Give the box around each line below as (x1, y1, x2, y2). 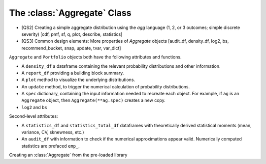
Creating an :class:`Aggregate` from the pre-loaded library (9, 152, 128, 158)
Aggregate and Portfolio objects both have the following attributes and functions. (9, 54, 182, 60)
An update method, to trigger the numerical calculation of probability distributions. (21, 83, 190, 89)
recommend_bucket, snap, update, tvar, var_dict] (21, 45, 121, 51)
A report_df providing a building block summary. (21, 70, 124, 76)
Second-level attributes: (9, 113, 58, 119)
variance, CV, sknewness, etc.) (21, 129, 84, 135)
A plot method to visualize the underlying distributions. (21, 77, 135, 83)
